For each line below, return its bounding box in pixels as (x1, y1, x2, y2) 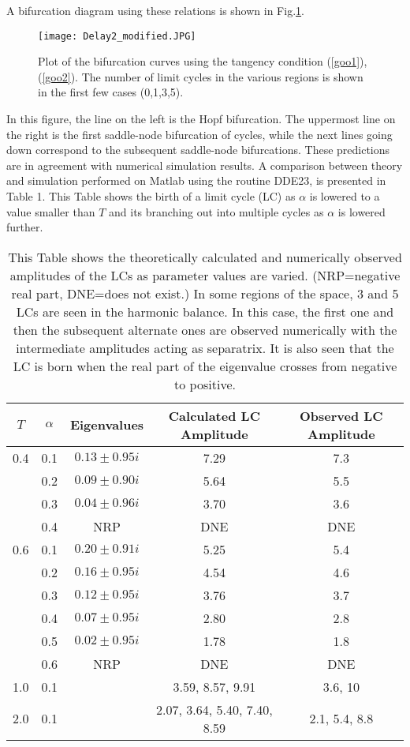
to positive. (174, 374, 236, 393)
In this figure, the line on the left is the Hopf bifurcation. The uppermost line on (6, 111, 396, 127)
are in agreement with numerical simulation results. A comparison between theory (6, 156, 403, 173)
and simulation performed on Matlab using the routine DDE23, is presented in (6, 172, 386, 189)
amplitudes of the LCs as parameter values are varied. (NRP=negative (9, 265, 401, 284)
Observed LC (299, 406, 383, 425)
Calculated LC (168, 406, 260, 425)
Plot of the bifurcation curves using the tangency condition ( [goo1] (38, 53, 360, 69)
